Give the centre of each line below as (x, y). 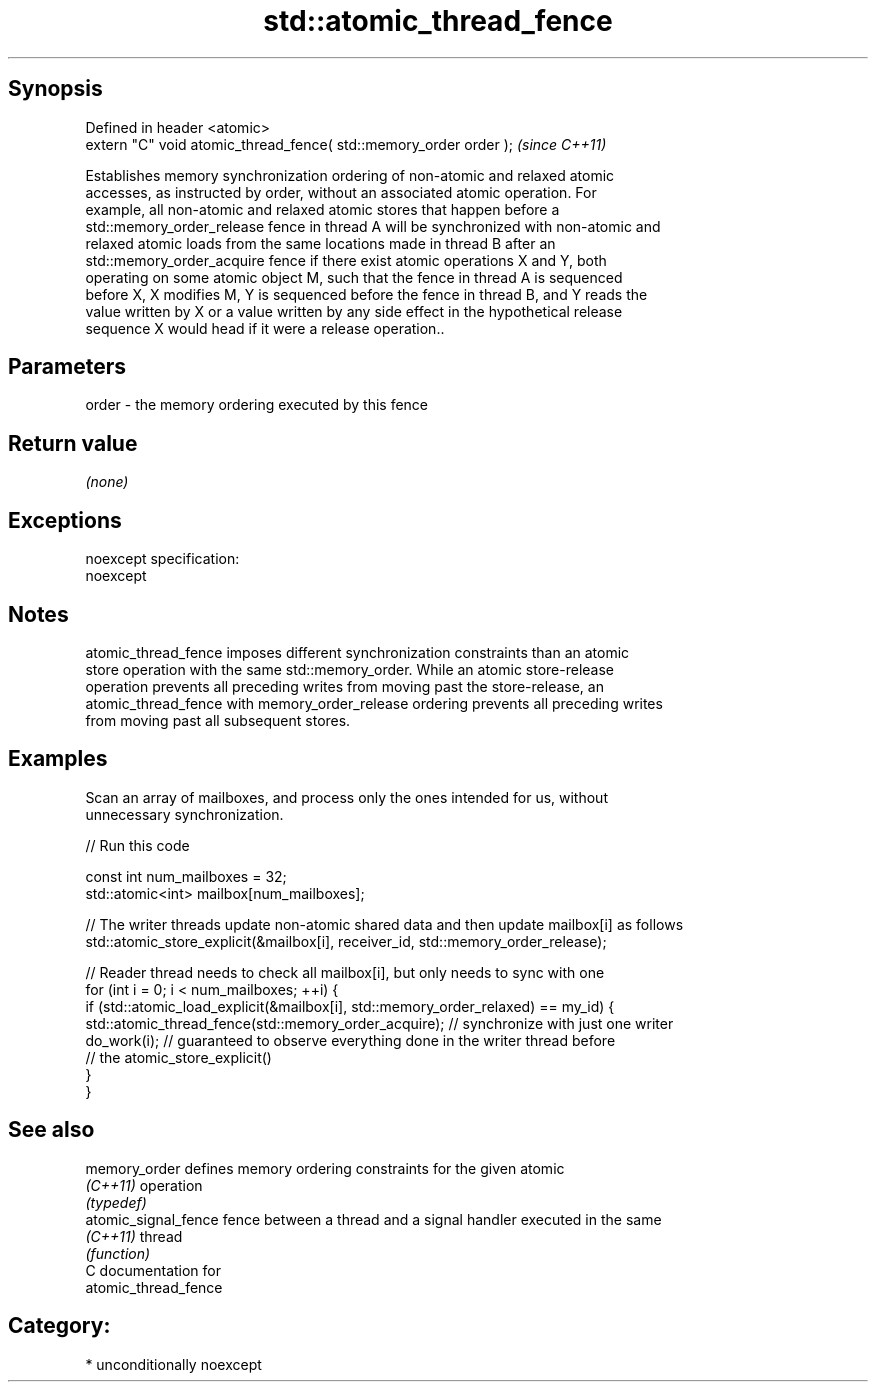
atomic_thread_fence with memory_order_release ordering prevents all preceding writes (374, 703)
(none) (107, 482)
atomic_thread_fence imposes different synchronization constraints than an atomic (357, 652)
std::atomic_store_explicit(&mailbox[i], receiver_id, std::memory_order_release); (346, 941)
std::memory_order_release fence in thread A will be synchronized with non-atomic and (373, 226)
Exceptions (65, 520)
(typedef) (116, 1202)
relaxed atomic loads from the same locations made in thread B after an (320, 243)
